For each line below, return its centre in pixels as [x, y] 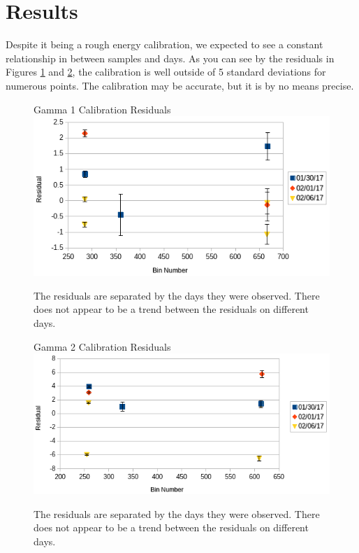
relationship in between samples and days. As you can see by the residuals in [170, 58]
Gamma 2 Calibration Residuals [102, 346]
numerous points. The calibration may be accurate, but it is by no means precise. [180, 85]
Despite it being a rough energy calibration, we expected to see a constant [164, 44]
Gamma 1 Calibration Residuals [102, 109]
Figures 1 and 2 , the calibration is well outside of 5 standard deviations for [166, 72]
